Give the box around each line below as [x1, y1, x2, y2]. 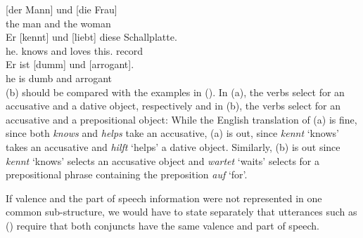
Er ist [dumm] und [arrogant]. [6, 57, 134, 72]
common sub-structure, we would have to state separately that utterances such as [6, 204, 357, 219]
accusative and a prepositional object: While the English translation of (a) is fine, [6, 112, 357, 126]
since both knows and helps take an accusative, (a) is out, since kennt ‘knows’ [6, 126, 339, 140]
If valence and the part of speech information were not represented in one [6, 190, 322, 205]
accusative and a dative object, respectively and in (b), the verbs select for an [6, 98, 341, 113]
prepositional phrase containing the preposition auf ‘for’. [6, 167, 248, 182]
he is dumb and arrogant [6, 70, 113, 85]
